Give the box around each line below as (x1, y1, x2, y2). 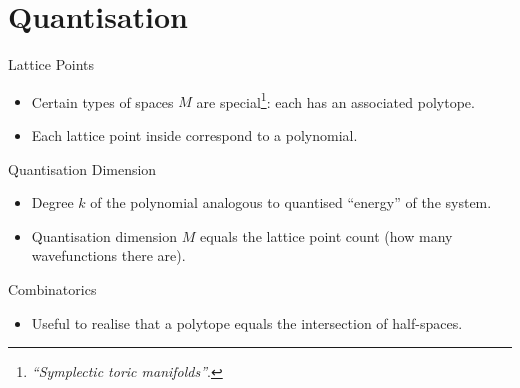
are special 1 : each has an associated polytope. (196, 88, 475, 112)
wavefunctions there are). (31, 245, 186, 266)
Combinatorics (8, 278, 97, 299)
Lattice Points (8, 54, 95, 75)
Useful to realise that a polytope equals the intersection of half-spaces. (31, 312, 463, 333)
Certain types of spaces (31, 91, 174, 112)
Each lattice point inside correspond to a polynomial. (31, 124, 358, 145)
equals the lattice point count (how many (199, 225, 453, 246)
